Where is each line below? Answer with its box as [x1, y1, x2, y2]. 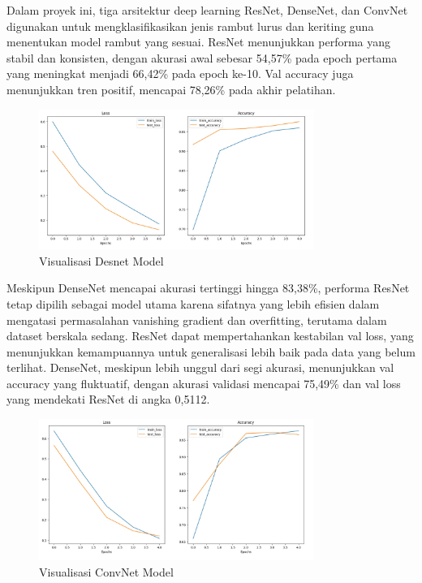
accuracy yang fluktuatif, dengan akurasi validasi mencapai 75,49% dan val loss [6, 374, 401, 391]
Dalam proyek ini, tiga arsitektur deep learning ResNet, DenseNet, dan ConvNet [6, 2, 408, 18]
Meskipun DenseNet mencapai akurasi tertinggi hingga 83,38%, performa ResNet [6, 279, 410, 296]
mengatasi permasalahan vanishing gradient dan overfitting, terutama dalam [6, 311, 387, 328]
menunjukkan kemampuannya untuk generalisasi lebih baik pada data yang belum [6, 343, 416, 360]
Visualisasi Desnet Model [39, 252, 164, 269]
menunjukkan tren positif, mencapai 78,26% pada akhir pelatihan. [6, 80, 336, 97]
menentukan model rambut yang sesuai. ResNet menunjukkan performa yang [6, 33, 391, 50]
